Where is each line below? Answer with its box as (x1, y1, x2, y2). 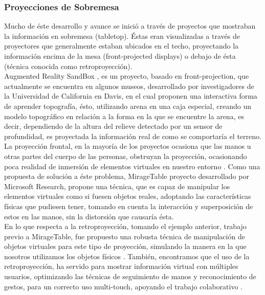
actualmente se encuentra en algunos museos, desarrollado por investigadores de (4, 80, 254, 91)
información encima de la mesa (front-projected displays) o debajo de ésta (4, 51, 236, 61)
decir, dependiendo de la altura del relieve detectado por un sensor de (4, 121, 223, 131)
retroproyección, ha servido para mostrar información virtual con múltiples (4, 261, 238, 271)
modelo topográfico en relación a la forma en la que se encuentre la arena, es (4, 110, 244, 121)
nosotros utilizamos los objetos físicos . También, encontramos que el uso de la (4, 251, 250, 261)
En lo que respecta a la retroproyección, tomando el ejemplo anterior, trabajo (4, 221, 247, 232)
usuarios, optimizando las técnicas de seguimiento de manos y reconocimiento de (4, 271, 256, 282)
